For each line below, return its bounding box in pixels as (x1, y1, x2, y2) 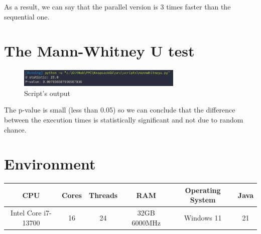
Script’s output (24, 87, 70, 98)
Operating (185, 184, 221, 195)
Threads (88, 189, 118, 200)
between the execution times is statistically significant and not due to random (4, 114, 243, 124)
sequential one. (4, 11, 50, 21)
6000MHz (132, 217, 161, 227)
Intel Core (11, 207, 42, 218)
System (190, 194, 216, 205)
